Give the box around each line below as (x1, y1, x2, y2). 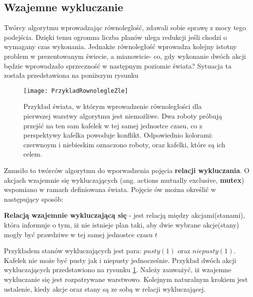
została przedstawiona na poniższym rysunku (4, 70, 139, 80)
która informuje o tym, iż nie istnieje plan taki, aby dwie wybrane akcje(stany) (4, 219, 239, 229)
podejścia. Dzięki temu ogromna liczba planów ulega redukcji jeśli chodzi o (4, 32, 227, 42)
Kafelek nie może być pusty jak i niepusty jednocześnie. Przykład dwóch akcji (4, 255, 236, 265)
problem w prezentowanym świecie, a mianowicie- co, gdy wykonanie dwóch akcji (4, 51, 246, 61)
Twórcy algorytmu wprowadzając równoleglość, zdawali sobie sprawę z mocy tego (4, 22, 246, 33)
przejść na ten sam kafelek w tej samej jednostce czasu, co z (23, 120, 203, 130)
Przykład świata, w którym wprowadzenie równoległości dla (23, 101, 202, 111)
